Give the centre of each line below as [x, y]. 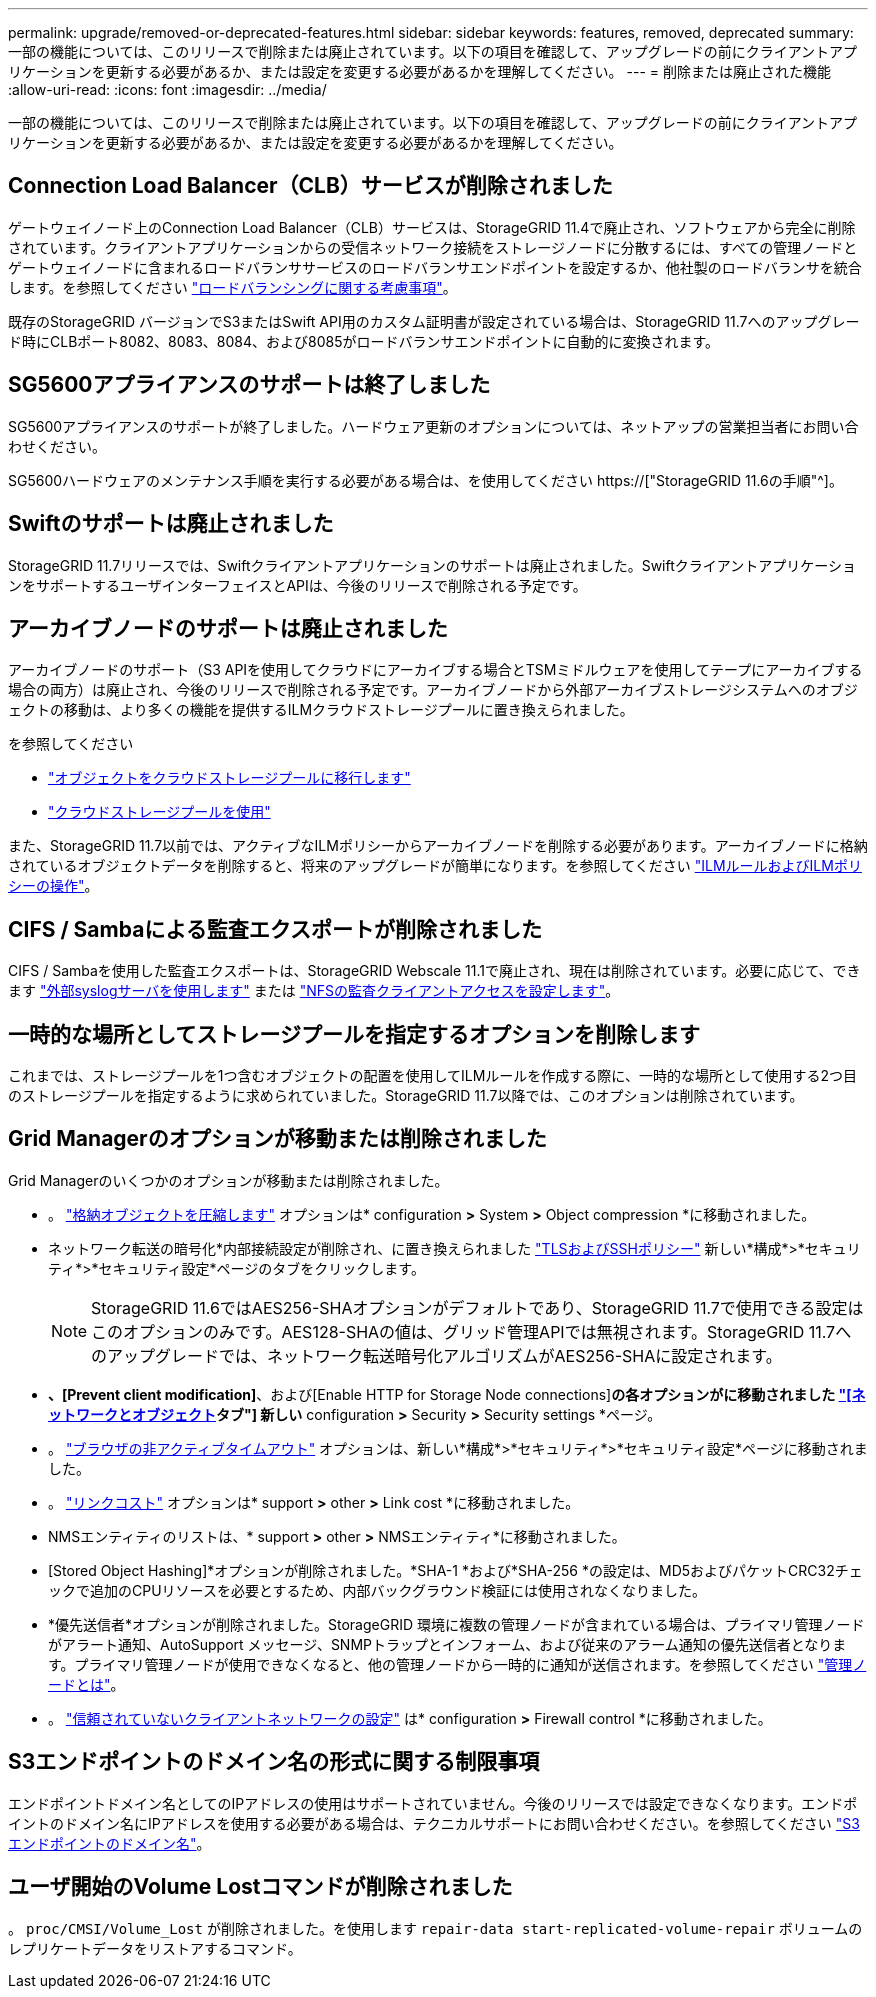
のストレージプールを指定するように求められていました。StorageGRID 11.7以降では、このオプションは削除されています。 [406, 1096]
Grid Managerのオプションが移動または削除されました [277, 1139]
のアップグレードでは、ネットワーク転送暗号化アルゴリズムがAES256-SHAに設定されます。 [436, 1355]
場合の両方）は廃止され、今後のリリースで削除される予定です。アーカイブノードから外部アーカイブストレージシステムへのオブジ [433, 690]
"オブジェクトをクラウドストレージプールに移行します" [229, 778]
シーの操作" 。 [53, 886]
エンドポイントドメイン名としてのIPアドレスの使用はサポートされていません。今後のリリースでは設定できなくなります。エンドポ [433, 1803]
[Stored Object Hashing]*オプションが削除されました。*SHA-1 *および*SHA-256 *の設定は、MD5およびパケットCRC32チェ [455, 1570]
